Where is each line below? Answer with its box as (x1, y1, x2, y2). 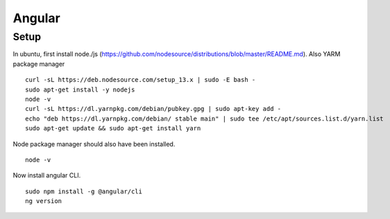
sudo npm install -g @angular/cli (25, 187, 142, 195)
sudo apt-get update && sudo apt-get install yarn (25, 125, 201, 132)
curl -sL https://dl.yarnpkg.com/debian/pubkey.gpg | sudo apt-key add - (25, 105, 282, 113)
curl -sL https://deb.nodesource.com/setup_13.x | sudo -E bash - (25, 76, 256, 84)
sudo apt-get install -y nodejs (25, 85, 135, 94)
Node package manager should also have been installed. (12, 139, 176, 148)
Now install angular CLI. (12, 171, 81, 179)
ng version (25, 198, 62, 205)
